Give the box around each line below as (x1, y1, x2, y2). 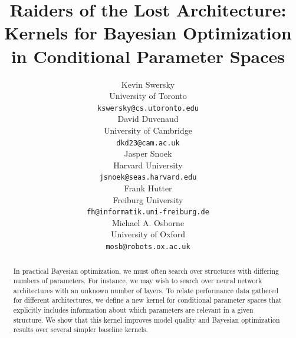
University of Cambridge (104, 124, 192, 136)
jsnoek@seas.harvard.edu (99, 173, 197, 182)
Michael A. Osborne (111, 216, 185, 228)
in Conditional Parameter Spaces (11, 44, 285, 68)
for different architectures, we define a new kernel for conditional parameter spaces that (13, 295, 282, 305)
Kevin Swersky (121, 78, 175, 90)
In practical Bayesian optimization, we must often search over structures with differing (13, 266, 279, 276)
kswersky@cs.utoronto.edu (97, 104, 199, 112)
